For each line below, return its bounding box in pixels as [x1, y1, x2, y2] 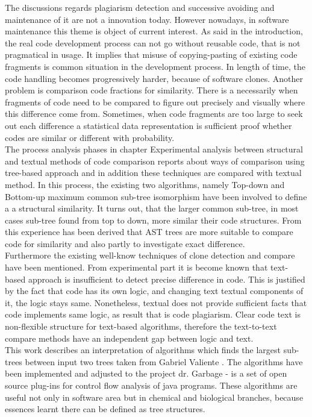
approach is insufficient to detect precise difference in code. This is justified [28, 272, 305, 285]
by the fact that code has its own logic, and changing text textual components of [5, 284, 304, 297]
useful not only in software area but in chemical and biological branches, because [5, 390, 304, 403]
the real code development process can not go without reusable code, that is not [5, 36, 301, 49]
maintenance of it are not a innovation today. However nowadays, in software [5, 13, 289, 25]
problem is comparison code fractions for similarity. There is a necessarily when [5, 84, 298, 96]
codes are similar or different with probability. [5, 131, 175, 143]
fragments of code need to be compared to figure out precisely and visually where [5, 95, 305, 108]
